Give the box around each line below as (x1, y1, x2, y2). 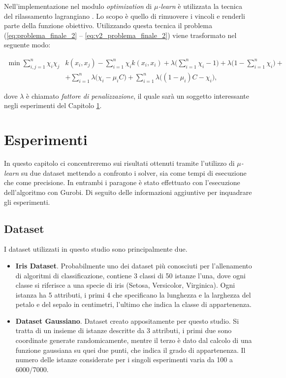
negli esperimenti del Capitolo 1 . (4, 100, 102, 111)
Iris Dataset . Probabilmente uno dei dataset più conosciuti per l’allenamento (15, 260, 252, 270)
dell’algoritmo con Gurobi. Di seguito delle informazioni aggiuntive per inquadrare (4, 187, 252, 197)
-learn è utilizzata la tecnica (158, 1, 242, 11)
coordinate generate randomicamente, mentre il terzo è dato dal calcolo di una (15, 335, 252, 345)
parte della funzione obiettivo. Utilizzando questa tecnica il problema (4, 20, 212, 31)
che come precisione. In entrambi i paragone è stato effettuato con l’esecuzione (4, 177, 240, 188)
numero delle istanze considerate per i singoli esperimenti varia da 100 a (15, 354, 233, 365)
